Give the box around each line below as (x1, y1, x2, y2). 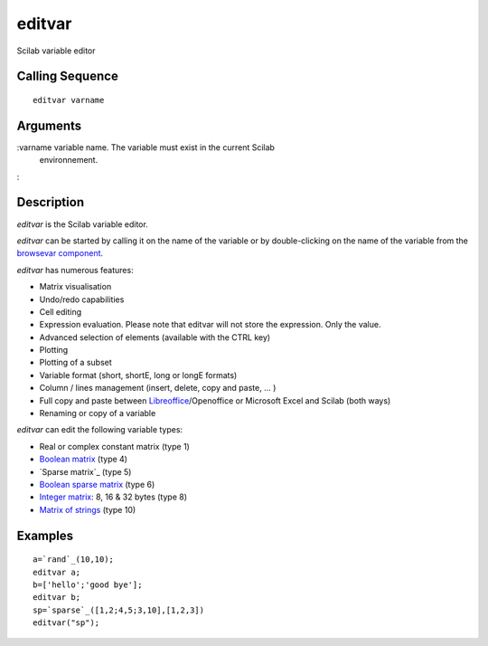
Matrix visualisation (39, 281, 112, 292)
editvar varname (33, 95, 105, 105)
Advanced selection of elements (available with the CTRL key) (39, 331, 271, 343)
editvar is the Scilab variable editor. (16, 218, 148, 230)
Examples (16, 527, 74, 543)
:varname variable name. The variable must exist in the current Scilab (16, 141, 276, 153)
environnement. (39, 155, 99, 166)
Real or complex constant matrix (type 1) (39, 441, 190, 451)
